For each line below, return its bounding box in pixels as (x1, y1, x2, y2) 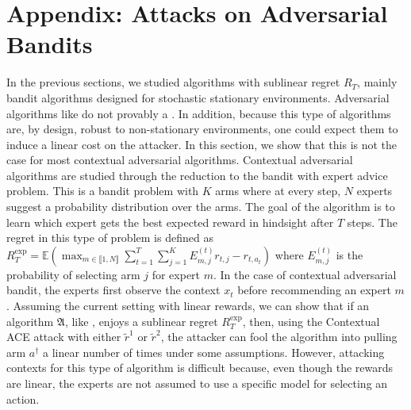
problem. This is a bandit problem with (6, 182, 199, 199)
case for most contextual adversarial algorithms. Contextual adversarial (6, 151, 353, 168)
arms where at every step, (215, 182, 341, 199)
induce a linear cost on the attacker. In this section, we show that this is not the (6, 136, 398, 152)
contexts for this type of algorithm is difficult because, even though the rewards (6, 359, 394, 376)
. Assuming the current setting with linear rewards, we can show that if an (6, 297, 370, 314)
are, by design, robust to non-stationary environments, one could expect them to (6, 121, 398, 137)
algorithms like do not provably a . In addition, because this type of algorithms (6, 105, 391, 121)
